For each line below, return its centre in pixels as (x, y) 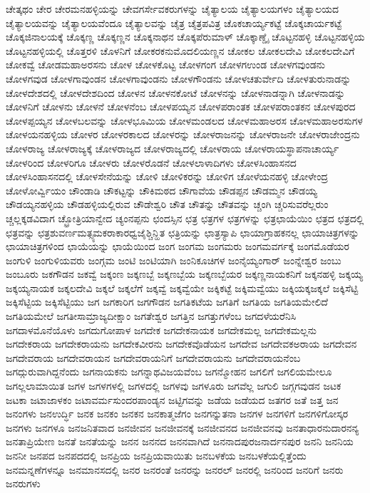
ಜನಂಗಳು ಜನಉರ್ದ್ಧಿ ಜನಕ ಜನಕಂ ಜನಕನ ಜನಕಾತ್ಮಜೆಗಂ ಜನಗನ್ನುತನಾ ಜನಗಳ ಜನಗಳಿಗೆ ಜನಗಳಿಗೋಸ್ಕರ (177, 414)
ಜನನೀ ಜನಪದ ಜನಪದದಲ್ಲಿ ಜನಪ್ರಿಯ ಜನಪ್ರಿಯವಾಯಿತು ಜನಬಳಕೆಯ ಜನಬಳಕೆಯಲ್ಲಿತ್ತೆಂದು (156, 455)
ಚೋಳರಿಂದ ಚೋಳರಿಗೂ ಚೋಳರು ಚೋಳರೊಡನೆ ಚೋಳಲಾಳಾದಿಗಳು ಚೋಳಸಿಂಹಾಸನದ (151, 162)
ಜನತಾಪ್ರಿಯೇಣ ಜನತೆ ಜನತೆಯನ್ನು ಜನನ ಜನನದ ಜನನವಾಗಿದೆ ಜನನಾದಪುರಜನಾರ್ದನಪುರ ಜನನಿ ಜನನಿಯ (180, 441)
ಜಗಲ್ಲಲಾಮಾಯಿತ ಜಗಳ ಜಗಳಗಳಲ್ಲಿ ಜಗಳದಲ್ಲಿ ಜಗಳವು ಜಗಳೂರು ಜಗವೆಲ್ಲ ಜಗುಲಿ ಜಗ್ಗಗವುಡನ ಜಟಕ (174, 386)
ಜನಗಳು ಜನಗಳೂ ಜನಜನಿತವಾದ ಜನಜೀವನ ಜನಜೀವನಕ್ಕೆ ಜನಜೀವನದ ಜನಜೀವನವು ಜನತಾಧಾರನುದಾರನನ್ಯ (183, 427)
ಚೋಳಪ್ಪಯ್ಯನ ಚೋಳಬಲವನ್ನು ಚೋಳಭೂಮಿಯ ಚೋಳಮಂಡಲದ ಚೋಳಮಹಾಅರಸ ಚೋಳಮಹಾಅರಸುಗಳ (184, 120)
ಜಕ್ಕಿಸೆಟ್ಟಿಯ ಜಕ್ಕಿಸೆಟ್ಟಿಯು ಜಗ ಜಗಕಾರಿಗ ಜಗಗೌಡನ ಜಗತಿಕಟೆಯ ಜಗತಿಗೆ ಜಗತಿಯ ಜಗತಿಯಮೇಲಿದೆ (167, 302)
